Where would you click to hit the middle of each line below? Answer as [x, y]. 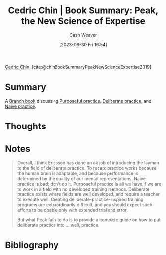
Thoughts [26, 126]
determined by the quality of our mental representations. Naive [82, 178]
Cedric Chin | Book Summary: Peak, [83, 11]
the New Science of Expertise [83, 21]
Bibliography [32, 245]
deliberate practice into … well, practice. [58, 225]
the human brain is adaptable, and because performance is [78, 173]
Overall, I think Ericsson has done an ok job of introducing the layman [88, 163]
